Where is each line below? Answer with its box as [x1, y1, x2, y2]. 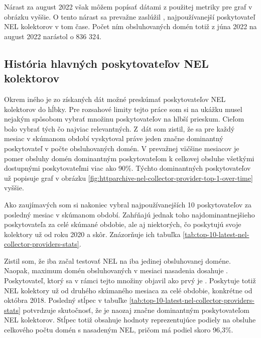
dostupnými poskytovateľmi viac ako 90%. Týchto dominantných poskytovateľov [4, 163, 251, 173]
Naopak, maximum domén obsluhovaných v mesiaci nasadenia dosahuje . [4, 265, 228, 276]
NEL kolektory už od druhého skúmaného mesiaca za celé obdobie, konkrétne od [4, 285, 252, 295]
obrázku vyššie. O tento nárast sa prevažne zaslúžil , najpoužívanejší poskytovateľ [4, 11, 255, 22]
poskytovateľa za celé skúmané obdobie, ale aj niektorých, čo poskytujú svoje [4, 219, 241, 230]
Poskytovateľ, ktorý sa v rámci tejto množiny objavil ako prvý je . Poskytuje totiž [4, 275, 256, 286]
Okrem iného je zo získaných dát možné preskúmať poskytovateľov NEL [4, 93, 226, 104]
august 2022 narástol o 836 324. [4, 31, 101, 41]
